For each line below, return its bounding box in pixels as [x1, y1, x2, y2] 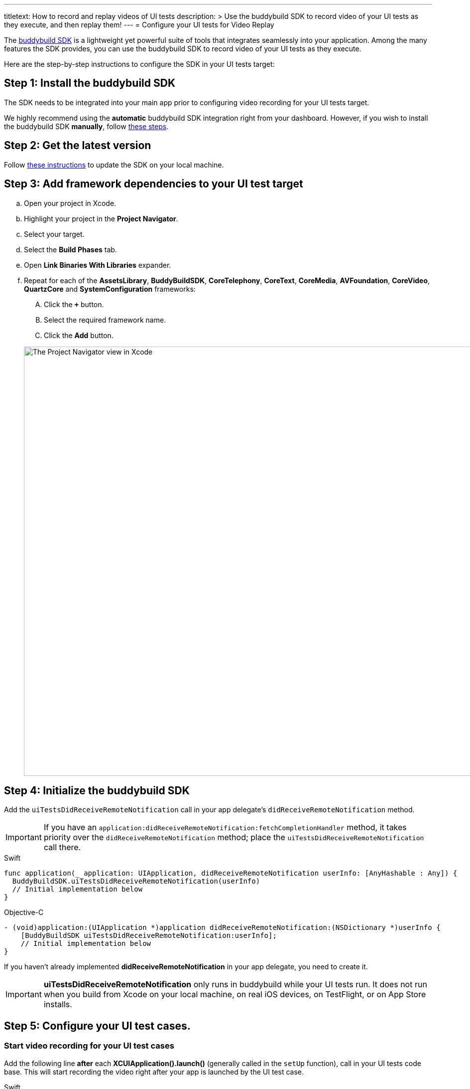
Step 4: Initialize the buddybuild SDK [4, 784, 190, 797]
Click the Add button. [44, 331, 114, 340]
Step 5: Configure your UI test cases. [4, 1019, 191, 1032]
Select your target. [24, 229, 85, 238]
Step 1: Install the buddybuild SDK [4, 77, 175, 90]
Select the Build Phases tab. [24, 245, 117, 254]
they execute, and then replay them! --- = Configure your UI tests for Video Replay [4, 20, 274, 29]
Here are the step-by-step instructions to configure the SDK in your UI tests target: [4, 60, 275, 68]
